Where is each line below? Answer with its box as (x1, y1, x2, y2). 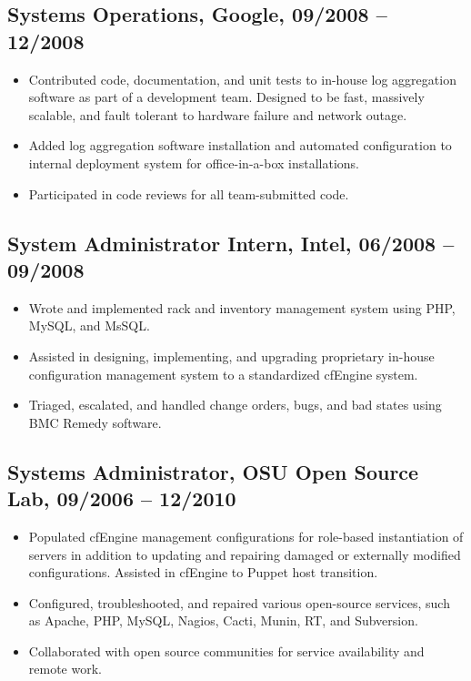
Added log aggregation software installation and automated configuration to (28, 136, 452, 155)
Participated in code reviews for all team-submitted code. (28, 184, 349, 203)
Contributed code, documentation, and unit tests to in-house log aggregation (28, 69, 456, 88)
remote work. (28, 659, 102, 678)
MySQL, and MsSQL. (28, 316, 150, 335)
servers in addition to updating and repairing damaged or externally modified (28, 544, 461, 564)
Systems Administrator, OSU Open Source (7, 457, 419, 485)
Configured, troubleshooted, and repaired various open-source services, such (28, 593, 450, 612)
